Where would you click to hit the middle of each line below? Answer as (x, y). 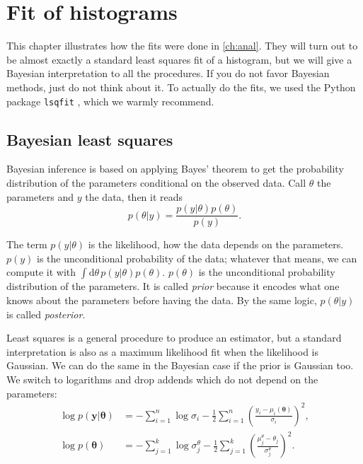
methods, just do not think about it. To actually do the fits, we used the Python (181, 87)
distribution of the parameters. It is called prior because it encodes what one (173, 286)
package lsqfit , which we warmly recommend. (110, 101)
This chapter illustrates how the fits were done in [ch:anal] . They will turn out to (182, 46)
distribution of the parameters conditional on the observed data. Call (156, 182)
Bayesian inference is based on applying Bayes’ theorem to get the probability (175, 169)
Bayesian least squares (90, 139)
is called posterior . (46, 314)
